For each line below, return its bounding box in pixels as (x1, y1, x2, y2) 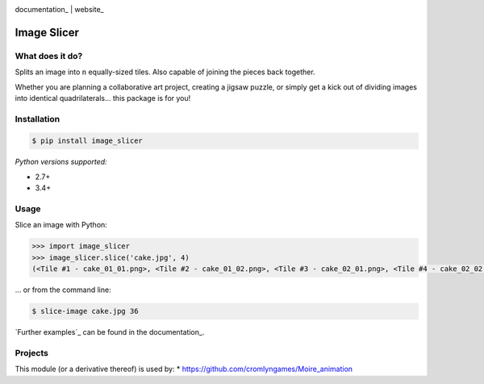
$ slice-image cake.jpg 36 (31, 307, 139, 316)
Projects (15, 347, 48, 358)
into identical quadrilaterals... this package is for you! (15, 93, 191, 102)
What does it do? (15, 50, 83, 61)
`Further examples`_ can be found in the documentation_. (15, 328, 205, 337)
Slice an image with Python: (15, 220, 108, 230)
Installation (15, 113, 60, 124)
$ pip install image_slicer (31, 136, 143, 145)
